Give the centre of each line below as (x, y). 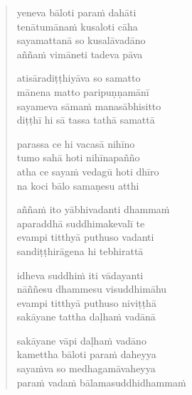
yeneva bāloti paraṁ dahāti (76, 12)
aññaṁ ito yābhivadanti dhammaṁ (93, 209)
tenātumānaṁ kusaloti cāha (77, 26)
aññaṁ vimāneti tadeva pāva (80, 54)
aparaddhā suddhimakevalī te (81, 223)
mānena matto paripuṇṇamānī (83, 91)
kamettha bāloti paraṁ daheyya (86, 354)
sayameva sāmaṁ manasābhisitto (89, 105)
